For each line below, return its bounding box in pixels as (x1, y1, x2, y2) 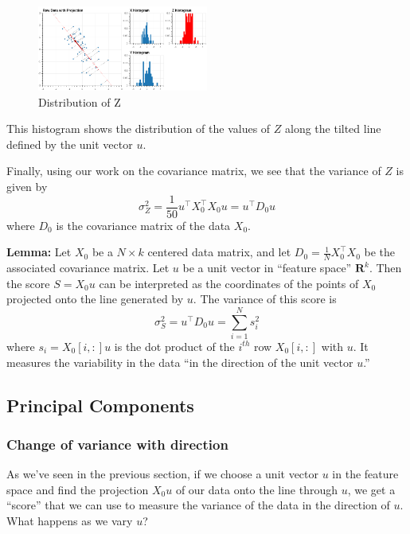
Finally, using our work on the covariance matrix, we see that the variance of (6, 162, 381, 179)
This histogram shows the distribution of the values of (6, 120, 271, 137)
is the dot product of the (114, 337, 235, 354)
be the (364, 244, 396, 260)
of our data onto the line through (175, 481, 338, 497)
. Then (369, 259, 402, 276)
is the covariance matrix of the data (56, 216, 231, 233)
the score (6, 275, 50, 291)
